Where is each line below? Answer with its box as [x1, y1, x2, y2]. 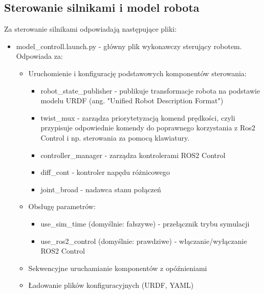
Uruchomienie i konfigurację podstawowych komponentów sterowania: [28, 67, 247, 78]
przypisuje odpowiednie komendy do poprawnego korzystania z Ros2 [40, 122, 255, 133]
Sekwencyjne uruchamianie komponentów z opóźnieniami [28, 262, 207, 273]
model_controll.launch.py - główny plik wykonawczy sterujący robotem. [16, 40, 242, 51]
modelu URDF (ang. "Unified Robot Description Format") [40, 95, 224, 106]
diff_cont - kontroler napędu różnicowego [40, 167, 170, 177]
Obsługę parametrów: [28, 201, 96, 212]
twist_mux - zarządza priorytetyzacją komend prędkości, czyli [40, 112, 235, 123]
